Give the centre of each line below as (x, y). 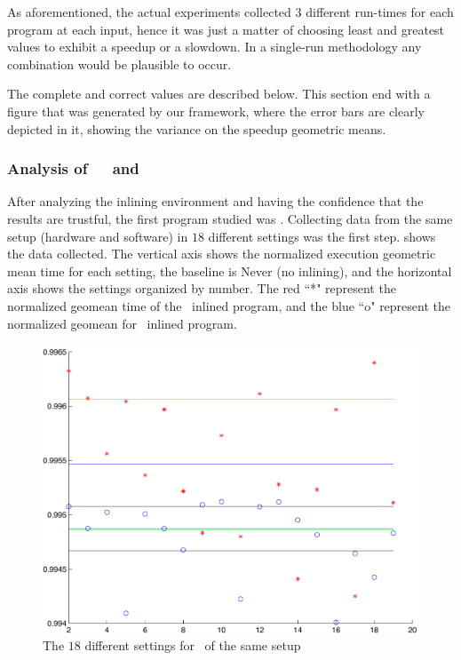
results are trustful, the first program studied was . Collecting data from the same (230, 218)
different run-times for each (380, 12)
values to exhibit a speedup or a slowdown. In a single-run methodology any (215, 47)
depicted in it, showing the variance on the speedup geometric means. (197, 128)
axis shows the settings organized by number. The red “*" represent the (202, 288)
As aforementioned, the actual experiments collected (149, 12)
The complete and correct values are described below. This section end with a (219, 94)
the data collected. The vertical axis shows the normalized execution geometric (222, 254)
